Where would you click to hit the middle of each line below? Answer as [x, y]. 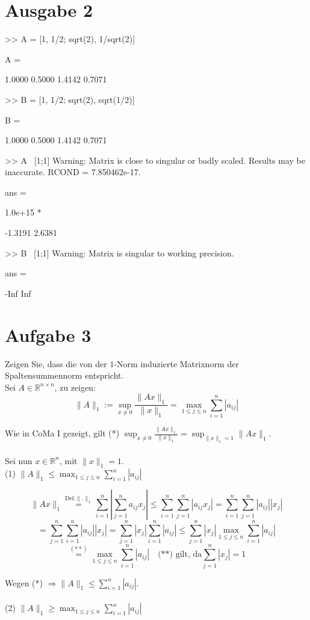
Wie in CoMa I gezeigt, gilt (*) [62, 433]
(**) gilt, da [180, 555]
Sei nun [19, 460]
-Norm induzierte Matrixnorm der [176, 363]
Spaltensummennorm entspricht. [64, 375]
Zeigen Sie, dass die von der [56, 363]
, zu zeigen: [75, 387]
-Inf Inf [18, 293]
